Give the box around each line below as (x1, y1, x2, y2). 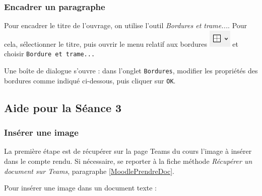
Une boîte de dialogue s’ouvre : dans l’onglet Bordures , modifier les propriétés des (4, 65, 258, 76)
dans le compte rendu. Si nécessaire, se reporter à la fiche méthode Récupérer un (4, 155, 252, 166)
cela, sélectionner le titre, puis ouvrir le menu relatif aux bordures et (4, 38, 239, 49)
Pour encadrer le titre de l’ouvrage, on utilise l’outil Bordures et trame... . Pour (4, 20, 247, 31)
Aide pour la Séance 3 (4, 100, 122, 115)
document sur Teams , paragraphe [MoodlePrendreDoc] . (4, 165, 174, 176)
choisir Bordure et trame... (4, 48, 95, 59)
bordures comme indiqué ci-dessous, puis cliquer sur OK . (4, 75, 176, 85)
